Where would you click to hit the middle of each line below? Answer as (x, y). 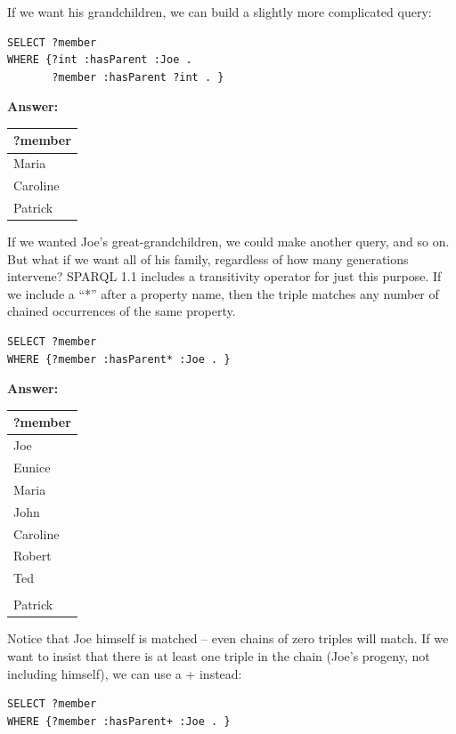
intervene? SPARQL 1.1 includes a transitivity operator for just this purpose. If (224, 276)
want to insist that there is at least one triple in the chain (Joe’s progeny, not (219, 656)
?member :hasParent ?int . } (138, 77)
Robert (33, 556)
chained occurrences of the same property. (122, 311)
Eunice (32, 468)
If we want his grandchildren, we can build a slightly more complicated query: (220, 12)
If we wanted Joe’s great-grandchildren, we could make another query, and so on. (228, 242)
